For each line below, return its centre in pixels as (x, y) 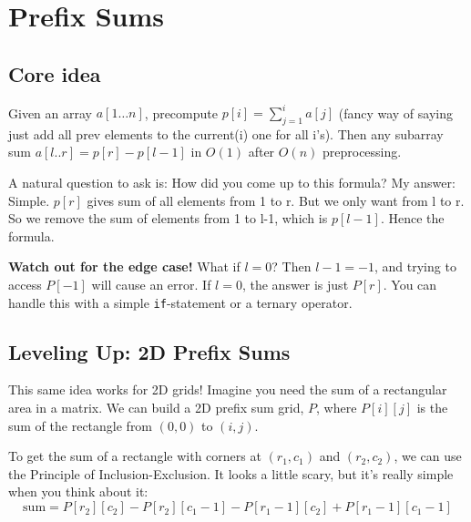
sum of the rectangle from (81, 425)
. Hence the (412, 218)
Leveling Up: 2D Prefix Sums (149, 351)
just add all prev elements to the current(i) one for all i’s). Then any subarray (226, 133)
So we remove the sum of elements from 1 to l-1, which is (168, 218)
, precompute (181, 113)
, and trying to (415, 266)
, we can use (428, 456)
